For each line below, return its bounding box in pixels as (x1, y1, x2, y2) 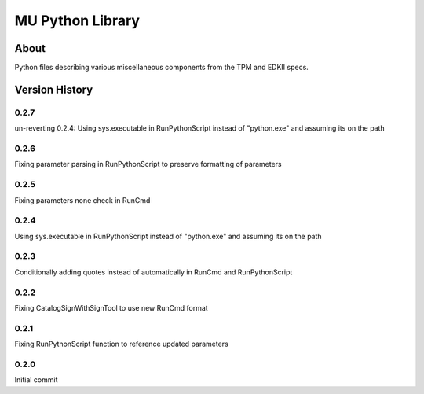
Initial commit (14, 375, 58, 385)
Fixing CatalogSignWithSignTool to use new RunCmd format (14, 303, 208, 312)
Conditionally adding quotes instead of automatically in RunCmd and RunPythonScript (14, 267, 293, 277)
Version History (14, 83, 93, 96)
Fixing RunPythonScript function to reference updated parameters (14, 339, 229, 349)
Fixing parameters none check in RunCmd (14, 195, 151, 204)
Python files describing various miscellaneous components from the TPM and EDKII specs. (14, 63, 309, 72)
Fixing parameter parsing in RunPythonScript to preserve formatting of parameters (14, 160, 282, 169)
